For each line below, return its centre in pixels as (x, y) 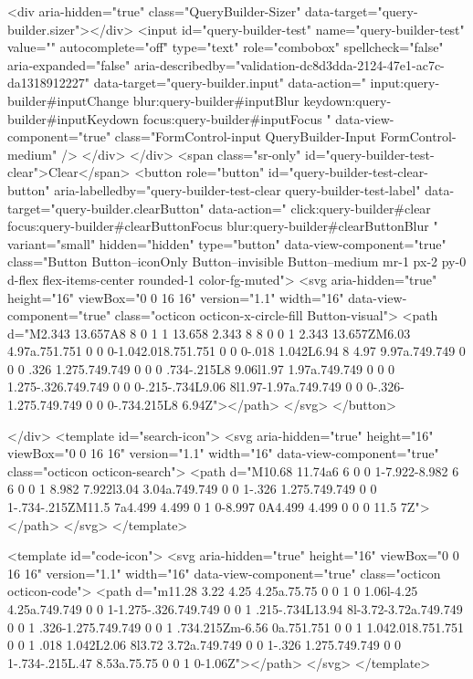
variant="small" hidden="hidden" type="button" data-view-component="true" (227, 243)
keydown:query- (347, 100)
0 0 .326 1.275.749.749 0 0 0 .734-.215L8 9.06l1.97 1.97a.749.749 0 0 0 (201, 368)
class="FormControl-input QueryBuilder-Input (245, 136)
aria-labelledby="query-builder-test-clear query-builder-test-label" (237, 189)
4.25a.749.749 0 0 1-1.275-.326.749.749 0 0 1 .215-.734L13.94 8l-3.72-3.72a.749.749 (235, 609)
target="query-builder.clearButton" (106, 208)
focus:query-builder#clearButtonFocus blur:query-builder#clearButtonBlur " (223, 226)
